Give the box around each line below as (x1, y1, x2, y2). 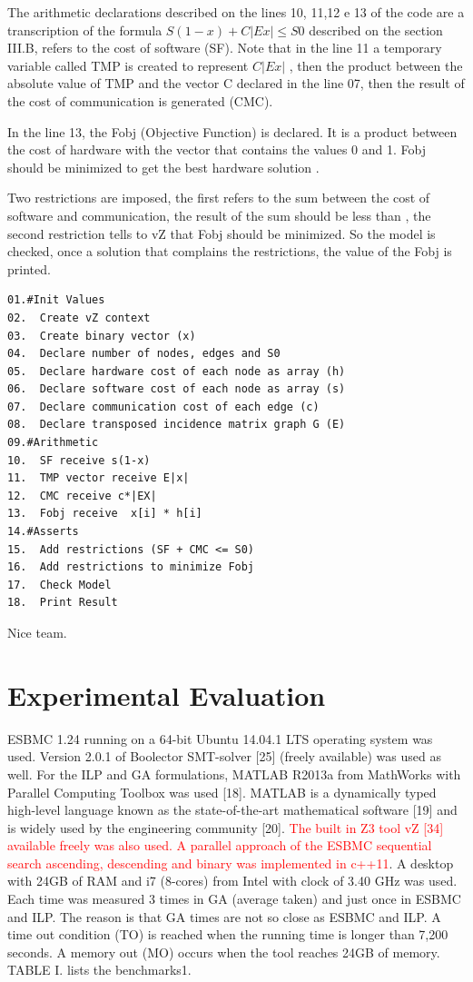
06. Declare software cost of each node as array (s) (7, 382, 346, 396)
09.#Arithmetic (7, 436, 99, 450)
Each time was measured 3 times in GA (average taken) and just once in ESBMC (7, 889, 461, 908)
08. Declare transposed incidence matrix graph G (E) (7, 418, 346, 431)
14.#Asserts (7, 525, 79, 539)
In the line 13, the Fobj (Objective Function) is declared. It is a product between (7, 122, 458, 141)
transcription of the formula (7, 20, 163, 39)
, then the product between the (289, 55, 463, 74)
